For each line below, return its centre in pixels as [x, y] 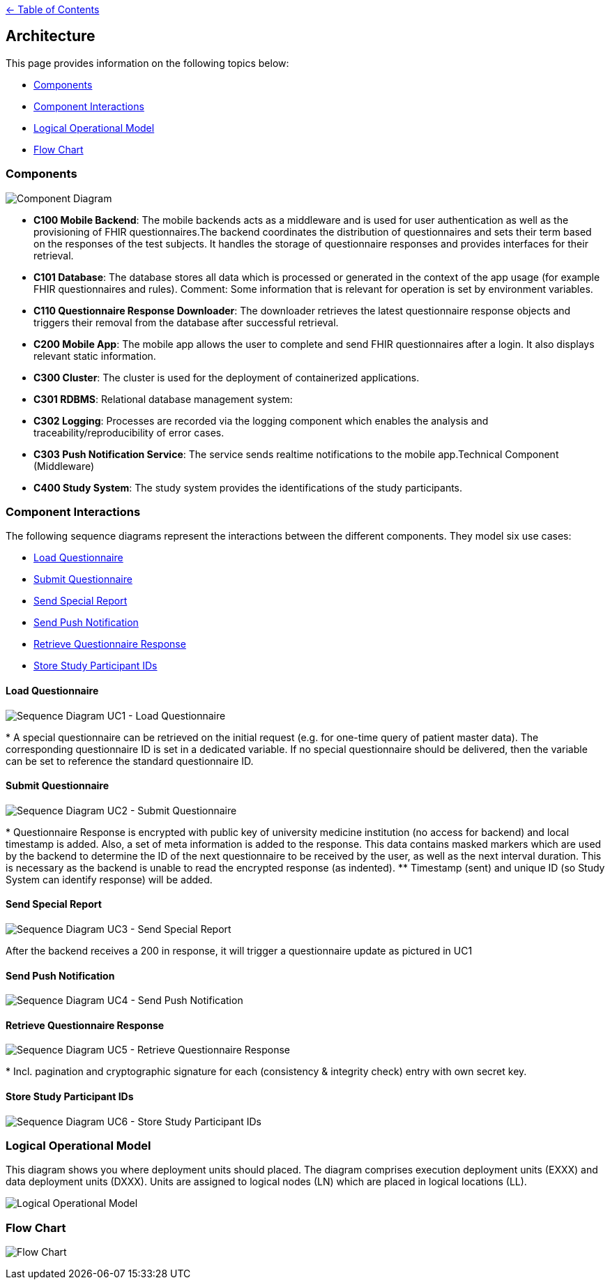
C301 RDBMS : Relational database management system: [163, 399]
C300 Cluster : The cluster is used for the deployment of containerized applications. [227, 377]
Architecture [51, 36]
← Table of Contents [53, 9]
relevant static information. [95, 356]
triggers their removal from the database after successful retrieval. [186, 322]
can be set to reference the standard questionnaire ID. [130, 761]
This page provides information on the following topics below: [147, 63]
